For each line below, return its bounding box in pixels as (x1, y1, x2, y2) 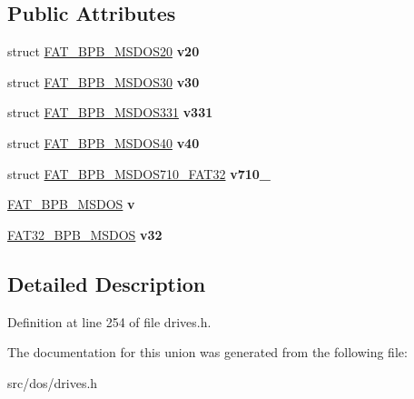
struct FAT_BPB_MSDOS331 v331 (7, 103, 213, 122)
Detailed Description (7, 269, 206, 297)
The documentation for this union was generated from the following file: (7, 343, 408, 362)
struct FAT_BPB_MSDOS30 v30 (7, 72, 200, 91)
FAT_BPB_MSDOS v (7, 195, 135, 214)
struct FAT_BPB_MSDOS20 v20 (7, 42, 200, 61)
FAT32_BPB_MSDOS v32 (7, 224, 163, 244)
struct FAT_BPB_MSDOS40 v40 (7, 133, 200, 152)
